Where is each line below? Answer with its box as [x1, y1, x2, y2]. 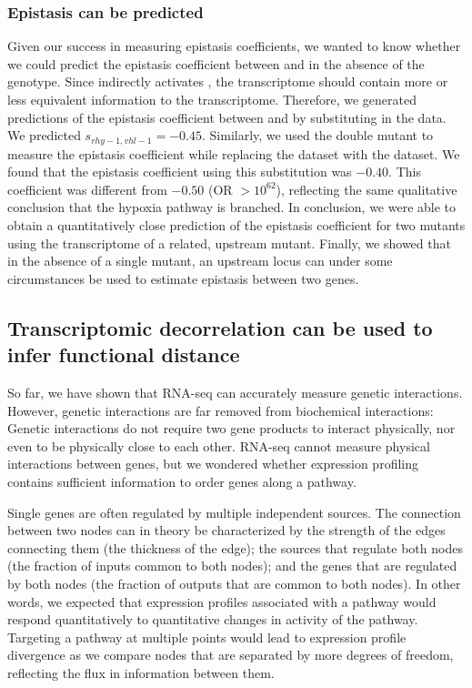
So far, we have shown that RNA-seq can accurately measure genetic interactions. [7, 382, 463, 401]
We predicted [7, 126, 81, 145]
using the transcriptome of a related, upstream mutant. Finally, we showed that [7, 233, 451, 252]
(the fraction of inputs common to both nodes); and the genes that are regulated [7, 556, 457, 575]
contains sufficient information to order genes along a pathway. [7, 471, 357, 491]
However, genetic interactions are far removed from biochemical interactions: [7, 400, 434, 420]
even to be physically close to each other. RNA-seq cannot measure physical [7, 436, 430, 455]
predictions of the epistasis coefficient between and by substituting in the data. [7, 107, 447, 126]
